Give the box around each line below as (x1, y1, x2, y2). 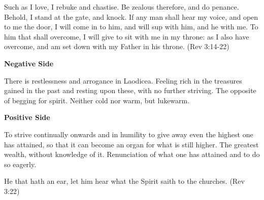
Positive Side (4, 112, 50, 123)
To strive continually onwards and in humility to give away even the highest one (4, 129, 253, 139)
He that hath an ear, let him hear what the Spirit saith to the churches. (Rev (4, 176, 245, 186)
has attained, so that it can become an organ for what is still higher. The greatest (4, 139, 259, 149)
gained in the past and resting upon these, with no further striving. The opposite (4, 85, 256, 96)
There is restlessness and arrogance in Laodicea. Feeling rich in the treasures (4, 75, 242, 86)
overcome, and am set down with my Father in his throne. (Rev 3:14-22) (4, 41, 229, 52)
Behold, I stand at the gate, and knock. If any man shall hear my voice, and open (4, 11, 258, 22)
